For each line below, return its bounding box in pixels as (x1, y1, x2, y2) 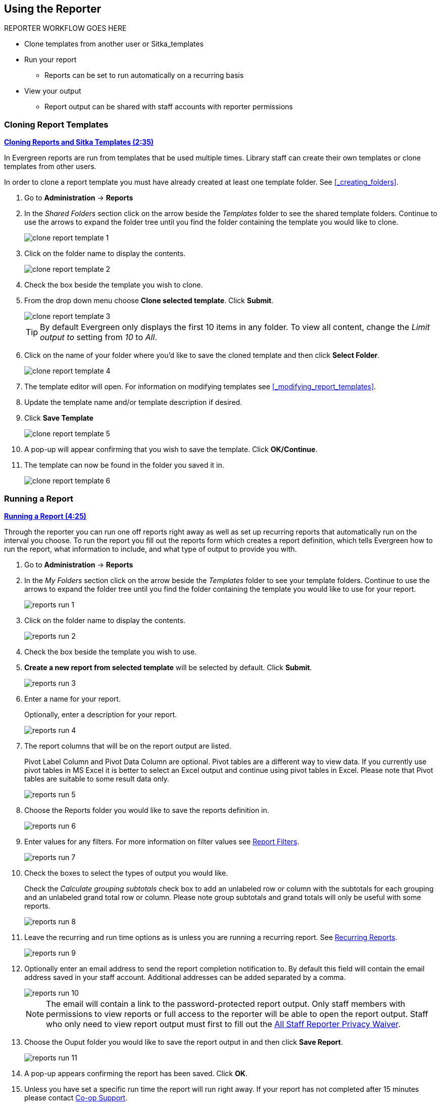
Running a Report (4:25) (4, 511, 86, 520)
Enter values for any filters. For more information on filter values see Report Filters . (24, 837, 300, 846)
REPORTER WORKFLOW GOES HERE (4, 24, 127, 33)
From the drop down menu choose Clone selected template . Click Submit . (24, 296, 274, 305)
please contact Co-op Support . (24, 1093, 128, 1102)
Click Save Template (24, 414, 93, 423)
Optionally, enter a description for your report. (24, 710, 177, 719)
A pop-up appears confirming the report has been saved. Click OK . (24, 1069, 248, 1078)
